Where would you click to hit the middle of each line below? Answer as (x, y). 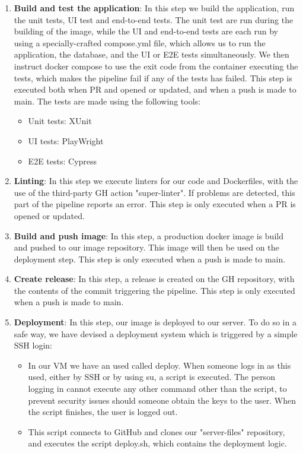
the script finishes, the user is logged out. (103, 412)
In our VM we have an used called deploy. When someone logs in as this (160, 365)
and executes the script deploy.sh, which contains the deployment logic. (157, 443)
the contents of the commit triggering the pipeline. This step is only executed (154, 290)
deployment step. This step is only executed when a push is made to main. (150, 259)
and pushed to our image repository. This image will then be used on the (146, 247)
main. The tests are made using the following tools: (107, 101)
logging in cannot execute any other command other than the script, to (157, 389)
